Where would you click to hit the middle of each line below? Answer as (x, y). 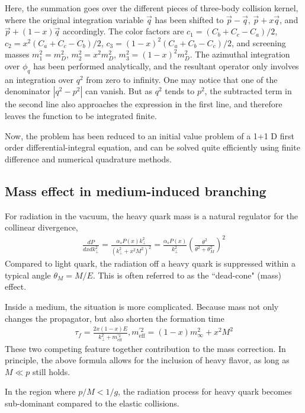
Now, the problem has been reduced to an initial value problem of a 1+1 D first (150, 135)
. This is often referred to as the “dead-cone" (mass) (187, 275)
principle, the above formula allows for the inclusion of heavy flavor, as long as (147, 360)
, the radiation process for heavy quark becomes (205, 391)
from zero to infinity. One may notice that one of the (182, 79)
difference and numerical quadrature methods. (88, 159)
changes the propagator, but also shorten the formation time (115, 318)
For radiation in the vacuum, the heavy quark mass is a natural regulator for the (152, 215)
